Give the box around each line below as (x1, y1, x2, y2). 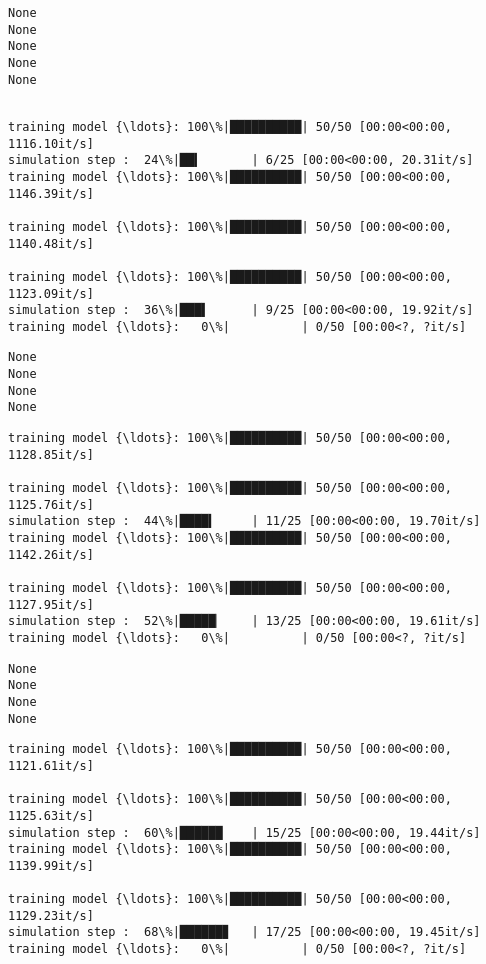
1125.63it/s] (8, 808, 94, 823)
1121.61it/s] (8, 758, 94, 773)
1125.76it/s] (8, 497, 94, 512)
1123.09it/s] (8, 286, 94, 301)
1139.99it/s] (8, 858, 94, 873)
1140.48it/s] (8, 236, 94, 251)
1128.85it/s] (8, 447, 94, 462)
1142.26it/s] (8, 547, 94, 562)
